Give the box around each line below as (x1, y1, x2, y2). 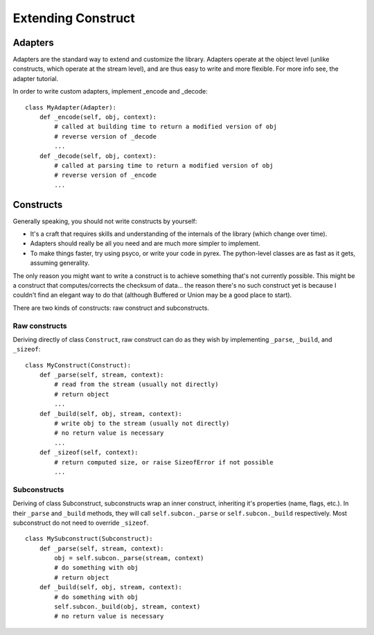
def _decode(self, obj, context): (39, 152, 157, 159)
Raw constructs (12, 321, 67, 331)
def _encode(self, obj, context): (39, 113, 157, 121)
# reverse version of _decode (54, 132, 157, 140)
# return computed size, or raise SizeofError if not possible (54, 458, 274, 466)
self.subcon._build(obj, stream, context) (54, 603, 201, 611)
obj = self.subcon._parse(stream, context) (54, 555, 204, 562)
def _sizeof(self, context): (39, 449, 139, 457)
